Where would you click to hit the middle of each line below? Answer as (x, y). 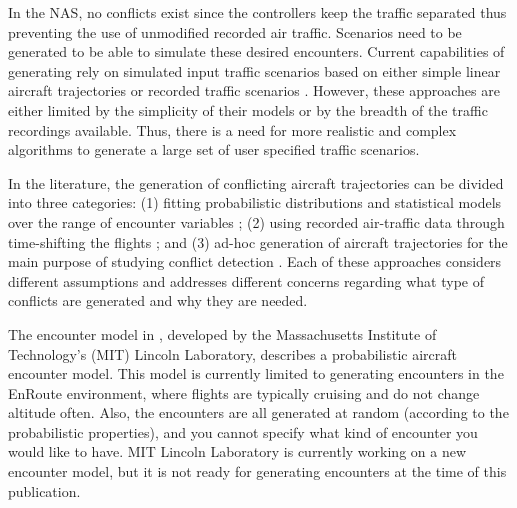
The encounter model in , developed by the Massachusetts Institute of (222, 333)
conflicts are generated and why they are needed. (158, 300)
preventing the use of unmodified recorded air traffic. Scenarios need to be (235, 31)
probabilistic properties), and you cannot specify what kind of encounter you (243, 431)
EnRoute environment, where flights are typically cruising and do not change (244, 392)
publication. (44, 490)
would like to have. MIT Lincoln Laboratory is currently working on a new (237, 451)
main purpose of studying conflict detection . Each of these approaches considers (255, 261)
